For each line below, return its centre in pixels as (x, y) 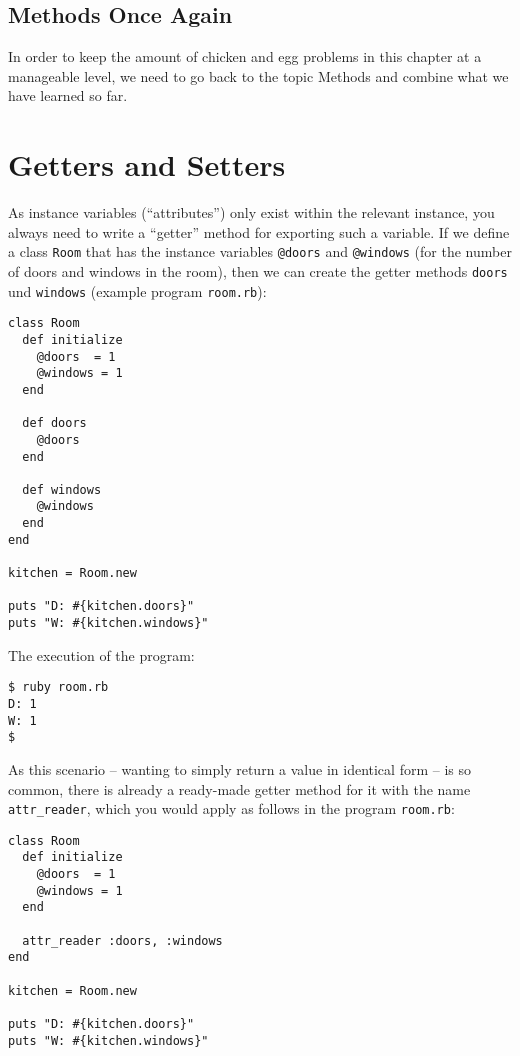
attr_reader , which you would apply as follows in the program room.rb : (231, 808)
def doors (54, 423)
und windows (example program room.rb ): (137, 290)
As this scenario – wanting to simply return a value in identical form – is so (239, 768)
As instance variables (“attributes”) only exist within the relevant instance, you (251, 212)
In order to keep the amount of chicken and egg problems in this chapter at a (245, 56)
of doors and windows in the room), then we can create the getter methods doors (258, 270)
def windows (62, 489)
